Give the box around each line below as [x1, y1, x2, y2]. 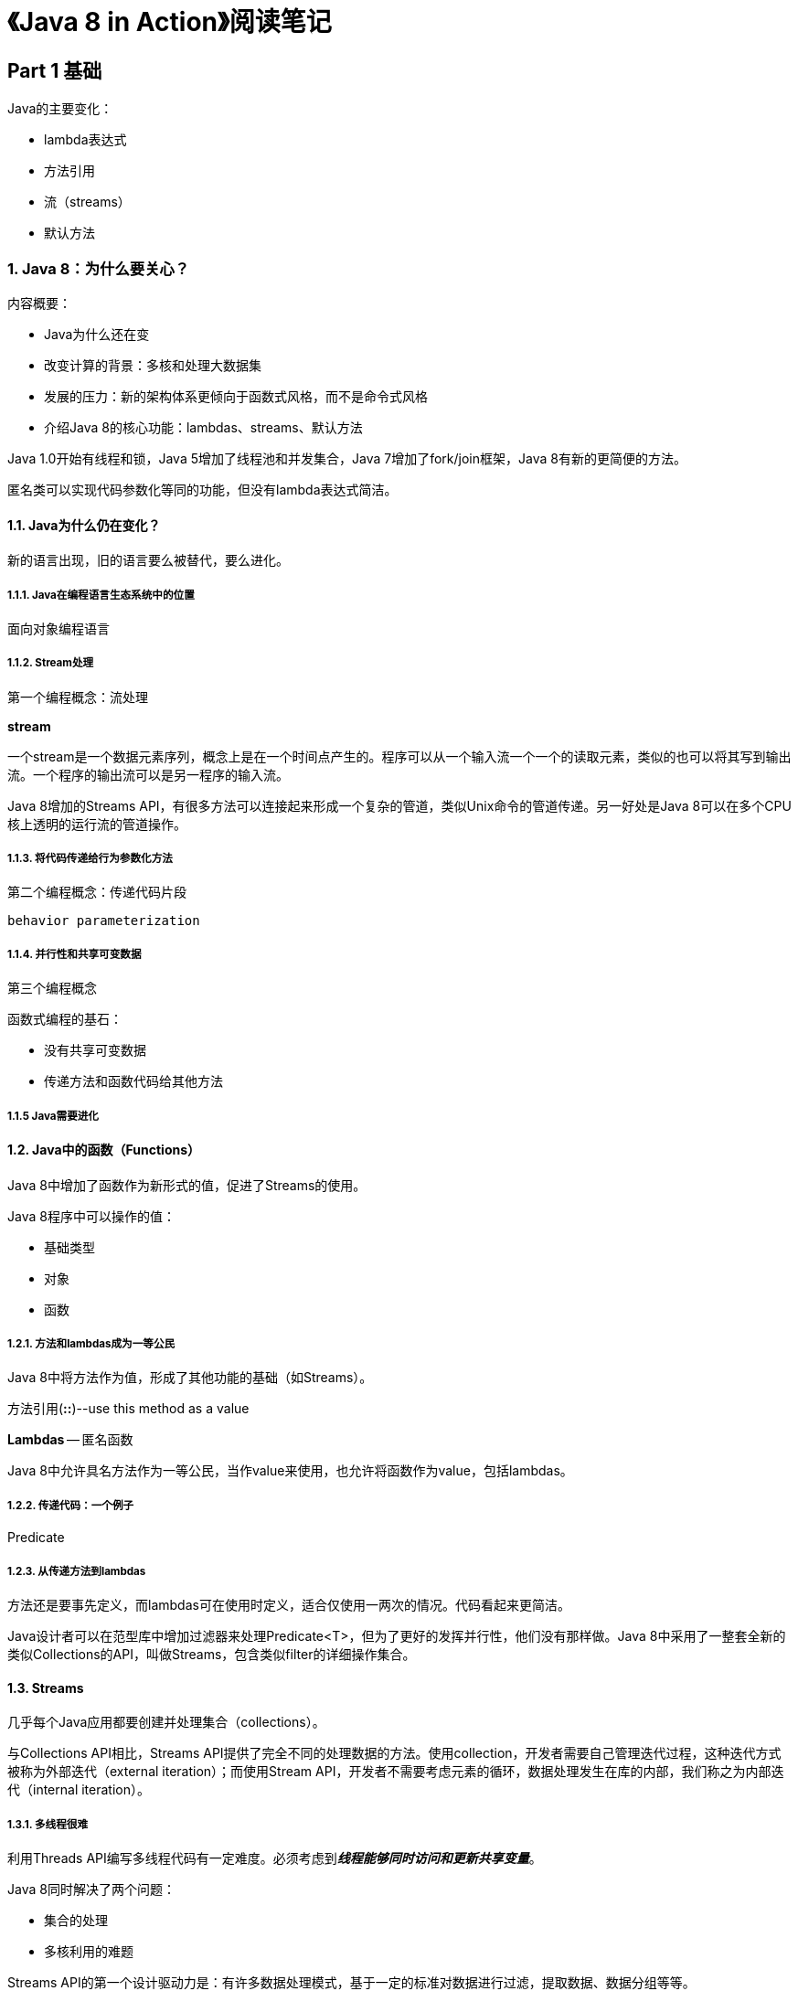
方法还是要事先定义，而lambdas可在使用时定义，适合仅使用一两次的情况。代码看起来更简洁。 [7, 1597, 570, 1613]
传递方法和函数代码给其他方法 [44, 1073, 223, 1090]
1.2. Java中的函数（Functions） [7, 1142, 201, 1158]
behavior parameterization [7, 913, 200, 929]
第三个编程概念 [7, 980, 97, 996]
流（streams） [44, 194, 131, 210]
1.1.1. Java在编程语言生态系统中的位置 [7, 588, 195, 602]
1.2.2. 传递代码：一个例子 [7, 1498, 134, 1512]
